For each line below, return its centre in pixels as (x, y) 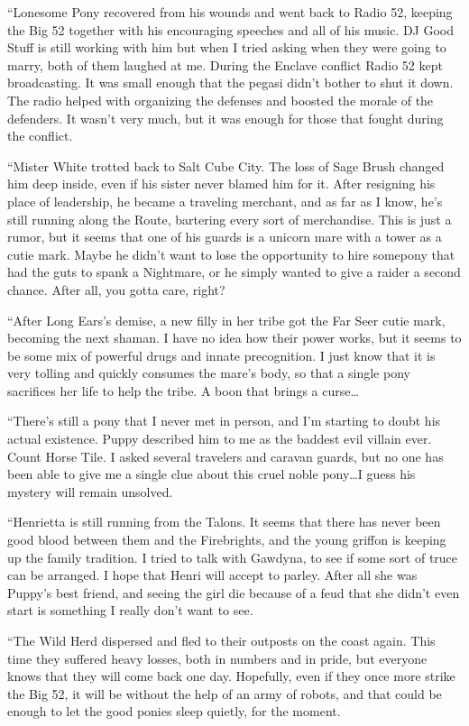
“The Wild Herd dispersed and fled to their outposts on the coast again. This (221, 640)
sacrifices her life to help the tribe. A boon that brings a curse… (183, 390)
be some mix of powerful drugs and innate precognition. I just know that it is (221, 355)
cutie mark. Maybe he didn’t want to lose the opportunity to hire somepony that (231, 254)
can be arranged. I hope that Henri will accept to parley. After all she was (212, 575)
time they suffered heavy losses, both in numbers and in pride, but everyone (217, 658)
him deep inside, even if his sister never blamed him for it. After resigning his (221, 184)
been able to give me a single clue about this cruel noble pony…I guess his (212, 474)
